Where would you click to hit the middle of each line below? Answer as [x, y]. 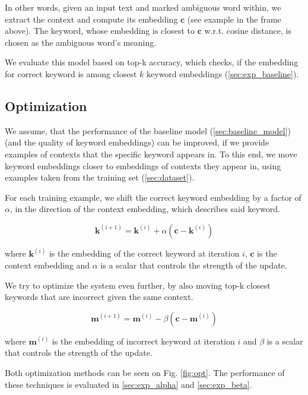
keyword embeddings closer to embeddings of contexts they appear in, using [143, 165]
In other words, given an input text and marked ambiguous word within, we [143, 7]
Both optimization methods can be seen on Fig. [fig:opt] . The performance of [145, 372]
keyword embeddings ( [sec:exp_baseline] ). [223, 73]
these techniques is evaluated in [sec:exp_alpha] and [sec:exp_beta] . [128, 384]
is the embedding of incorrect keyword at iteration [143, 341]
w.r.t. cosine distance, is [248, 31]
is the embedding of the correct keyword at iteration [144, 253]
